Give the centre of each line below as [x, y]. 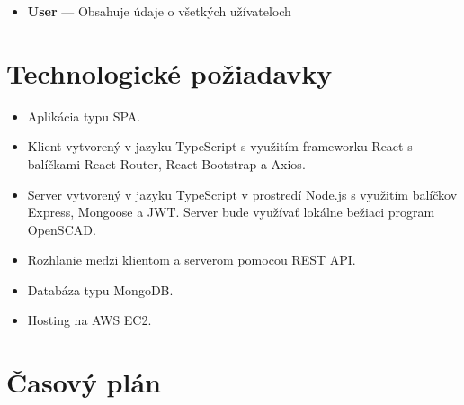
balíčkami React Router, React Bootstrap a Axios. [166, 163]
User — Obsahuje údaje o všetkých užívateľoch [159, 11]
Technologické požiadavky [170, 72]
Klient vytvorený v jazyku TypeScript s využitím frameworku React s [220, 146]
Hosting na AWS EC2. [89, 320]
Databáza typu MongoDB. [100, 289]
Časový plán [84, 382]
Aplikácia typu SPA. [84, 116]
